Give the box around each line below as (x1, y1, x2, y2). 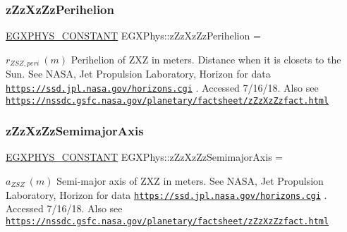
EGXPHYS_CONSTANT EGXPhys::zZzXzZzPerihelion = (6, 28, 261, 43)
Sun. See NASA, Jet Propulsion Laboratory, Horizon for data (6, 66, 271, 81)
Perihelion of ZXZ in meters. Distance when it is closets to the (71, 51, 341, 66)
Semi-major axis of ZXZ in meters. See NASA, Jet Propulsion (56, 173, 324, 188)
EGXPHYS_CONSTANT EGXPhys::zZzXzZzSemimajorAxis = (6, 149, 284, 164)
